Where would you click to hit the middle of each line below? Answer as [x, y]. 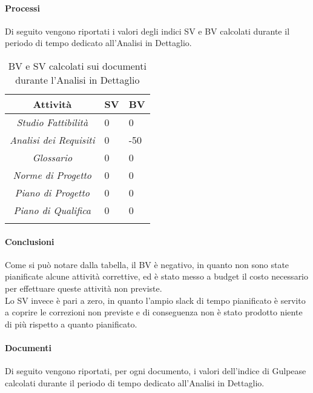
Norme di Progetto [52, 175]
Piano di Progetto [52, 192]
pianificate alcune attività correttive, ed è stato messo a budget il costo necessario [157, 276]
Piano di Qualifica [52, 210]
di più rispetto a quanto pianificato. [71, 324]
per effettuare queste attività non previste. [84, 288]
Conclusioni [30, 241]
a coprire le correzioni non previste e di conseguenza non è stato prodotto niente [154, 312]
